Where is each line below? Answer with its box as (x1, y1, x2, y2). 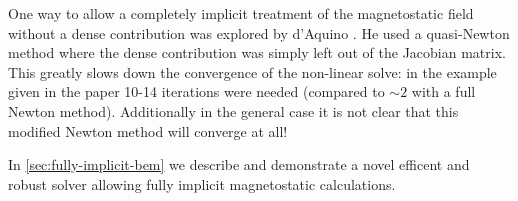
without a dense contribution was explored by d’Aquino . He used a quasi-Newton (8, 22, 510, 43)
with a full (411, 81, 476, 102)
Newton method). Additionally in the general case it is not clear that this (8, 100, 459, 121)
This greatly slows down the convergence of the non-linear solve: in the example (8, 61, 497, 82)
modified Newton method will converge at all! (8, 120, 288, 141)
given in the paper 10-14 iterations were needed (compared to (8, 81, 385, 102)
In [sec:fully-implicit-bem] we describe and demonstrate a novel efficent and (8, 154, 470, 175)
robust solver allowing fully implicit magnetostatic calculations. (8, 173, 396, 194)
